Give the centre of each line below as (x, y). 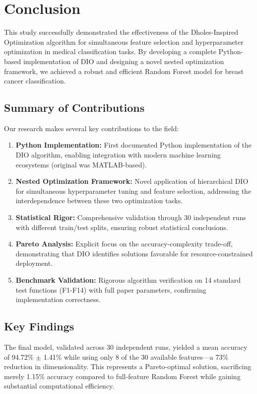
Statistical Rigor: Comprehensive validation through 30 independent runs (131, 217)
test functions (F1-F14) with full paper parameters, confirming (111, 289)
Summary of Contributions (74, 108)
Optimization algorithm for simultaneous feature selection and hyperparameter (124, 41)
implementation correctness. (58, 299)
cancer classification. (35, 81)
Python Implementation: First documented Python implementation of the (134, 145)
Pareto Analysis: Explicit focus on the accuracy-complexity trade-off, (124, 244)
